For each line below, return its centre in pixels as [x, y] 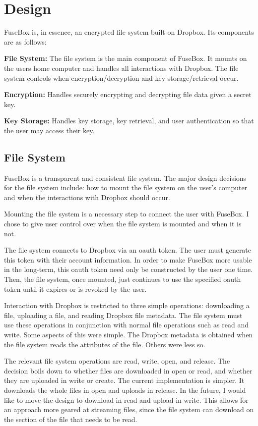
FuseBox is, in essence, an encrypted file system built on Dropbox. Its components [129, 32]
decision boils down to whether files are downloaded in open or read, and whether [128, 370]
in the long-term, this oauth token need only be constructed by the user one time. [129, 269]
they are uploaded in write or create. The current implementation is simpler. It [124, 380]
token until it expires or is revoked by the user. [75, 289]
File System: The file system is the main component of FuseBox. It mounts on [126, 58]
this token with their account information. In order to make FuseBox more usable [128, 259]
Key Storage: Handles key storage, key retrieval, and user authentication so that [129, 121]
